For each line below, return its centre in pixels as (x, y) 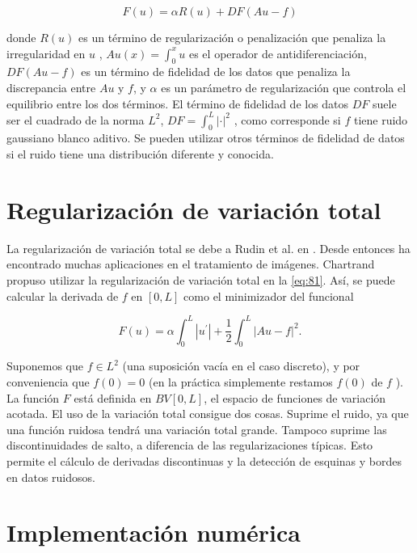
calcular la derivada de (63, 295)
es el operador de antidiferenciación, (278, 53)
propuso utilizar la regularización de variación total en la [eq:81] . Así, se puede (201, 279)
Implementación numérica (154, 532)
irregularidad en (46, 53)
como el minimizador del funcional (269, 295)
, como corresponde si (287, 119)
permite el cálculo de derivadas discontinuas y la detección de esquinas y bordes (204, 461)
